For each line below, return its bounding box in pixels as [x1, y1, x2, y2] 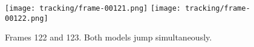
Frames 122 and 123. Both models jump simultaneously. [5, 31, 212, 43]
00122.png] [5, 14, 48, 23]
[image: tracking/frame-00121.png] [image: [5, 4, 181, 12]
